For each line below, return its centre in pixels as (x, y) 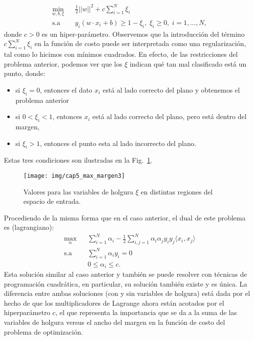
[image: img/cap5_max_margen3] (74, 176)
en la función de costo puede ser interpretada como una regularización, (140, 43)
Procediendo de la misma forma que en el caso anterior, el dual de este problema (125, 217)
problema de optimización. (43, 331)
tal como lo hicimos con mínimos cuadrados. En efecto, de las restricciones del (121, 54)
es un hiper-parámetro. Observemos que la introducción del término (143, 34)
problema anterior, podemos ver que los (63, 63)
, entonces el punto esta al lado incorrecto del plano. (118, 143)
